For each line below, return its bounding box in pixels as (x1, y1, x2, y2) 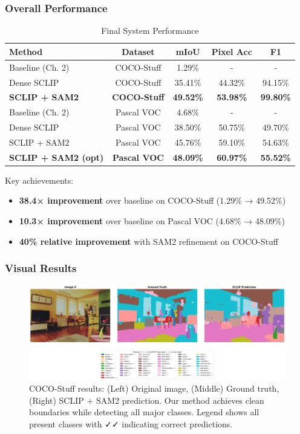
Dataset (122, 45, 155, 57)
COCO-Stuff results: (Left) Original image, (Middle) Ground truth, (29, 381, 279, 394)
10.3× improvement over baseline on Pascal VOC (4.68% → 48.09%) (19, 215, 285, 227)
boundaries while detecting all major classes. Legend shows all (29, 406, 259, 418)
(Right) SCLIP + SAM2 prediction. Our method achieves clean (29, 394, 264, 406)
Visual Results (5, 261, 77, 276)
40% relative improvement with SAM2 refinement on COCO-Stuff (19, 235, 279, 247)
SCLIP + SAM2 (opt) (9, 151, 104, 163)
